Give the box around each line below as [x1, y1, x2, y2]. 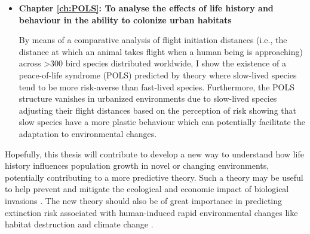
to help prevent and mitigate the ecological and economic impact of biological [5, 183, 289, 195]
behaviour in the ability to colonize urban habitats [19, 13, 232, 26]
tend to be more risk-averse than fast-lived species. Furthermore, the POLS [19, 80, 295, 93]
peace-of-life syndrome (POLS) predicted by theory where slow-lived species [19, 68, 297, 81]
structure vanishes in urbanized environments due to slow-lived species [19, 92, 277, 105]
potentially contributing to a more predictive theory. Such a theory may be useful [5, 171, 303, 183]
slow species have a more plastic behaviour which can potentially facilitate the [19, 116, 305, 128]
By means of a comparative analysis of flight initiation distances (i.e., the [19, 34, 287, 46]
